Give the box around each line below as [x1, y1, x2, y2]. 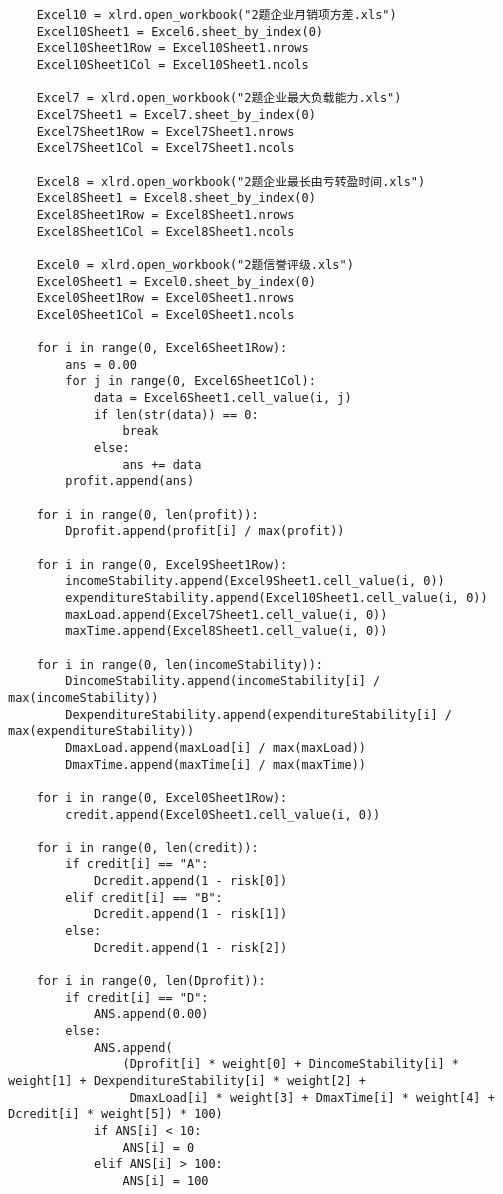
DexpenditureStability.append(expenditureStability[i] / [65, 707, 452, 722]
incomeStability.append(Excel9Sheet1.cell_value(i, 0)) [65, 574, 445, 589]
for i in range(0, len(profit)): [36, 507, 259, 522]
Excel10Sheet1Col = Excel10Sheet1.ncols [36, 57, 309, 72]
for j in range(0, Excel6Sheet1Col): [65, 374, 316, 389]
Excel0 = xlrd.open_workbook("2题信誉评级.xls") [36, 257, 354, 272]
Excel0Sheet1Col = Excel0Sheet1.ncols [36, 307, 295, 322]
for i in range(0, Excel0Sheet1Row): [36, 790, 288, 805]
